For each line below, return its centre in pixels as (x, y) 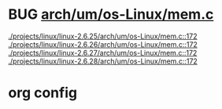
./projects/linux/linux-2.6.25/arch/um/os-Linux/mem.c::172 (103, 36)
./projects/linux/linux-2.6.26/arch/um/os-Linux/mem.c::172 (103, 44)
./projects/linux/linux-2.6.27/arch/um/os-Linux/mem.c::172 (103, 53)
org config (43, 93)
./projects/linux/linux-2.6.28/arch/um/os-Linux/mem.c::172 (103, 61)
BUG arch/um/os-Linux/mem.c (111, 15)
